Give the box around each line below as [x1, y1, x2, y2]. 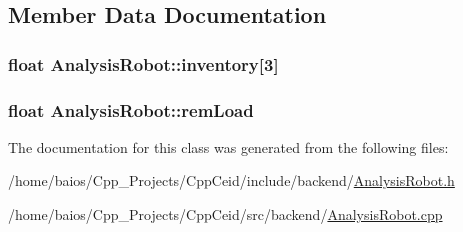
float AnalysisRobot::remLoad [8, 97, 254, 122]
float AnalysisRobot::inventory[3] [8, 51, 279, 76]
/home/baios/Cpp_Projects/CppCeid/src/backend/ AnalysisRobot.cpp [8, 204, 443, 225]
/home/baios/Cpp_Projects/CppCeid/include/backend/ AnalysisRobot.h [8, 170, 455, 191]
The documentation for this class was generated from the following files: [8, 136, 449, 157]
